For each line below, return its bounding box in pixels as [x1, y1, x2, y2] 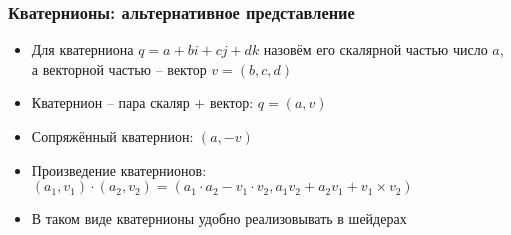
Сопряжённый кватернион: [31, 126, 194, 146]
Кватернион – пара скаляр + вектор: [31, 92, 254, 113]
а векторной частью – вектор [31, 58, 207, 79]
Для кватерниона [31, 39, 134, 60]
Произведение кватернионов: [31, 159, 207, 180]
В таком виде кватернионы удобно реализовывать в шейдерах [31, 208, 407, 229]
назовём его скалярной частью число [263, 39, 488, 60]
